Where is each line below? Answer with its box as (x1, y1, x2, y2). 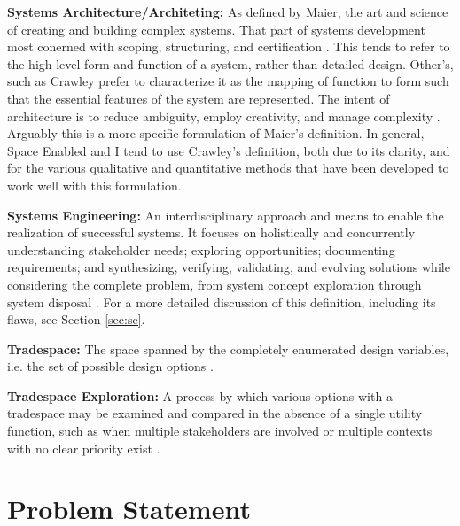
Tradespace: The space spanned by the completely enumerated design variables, (7, 339, 449, 358)
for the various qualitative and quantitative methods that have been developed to (7, 159, 449, 177)
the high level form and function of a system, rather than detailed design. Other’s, (7, 54, 454, 73)
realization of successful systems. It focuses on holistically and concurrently (7, 223, 416, 242)
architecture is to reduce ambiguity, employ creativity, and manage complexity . (7, 106, 441, 125)
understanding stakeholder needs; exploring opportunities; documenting (7, 240, 395, 259)
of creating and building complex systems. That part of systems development (7, 19, 425, 38)
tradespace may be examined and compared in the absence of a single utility (7, 404, 423, 422)
